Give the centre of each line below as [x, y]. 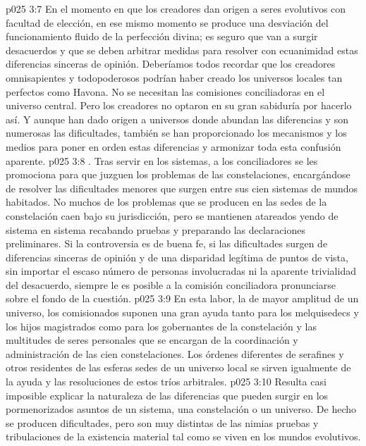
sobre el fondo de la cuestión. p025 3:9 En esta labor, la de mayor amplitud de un [182, 298]
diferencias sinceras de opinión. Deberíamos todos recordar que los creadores [171, 64]
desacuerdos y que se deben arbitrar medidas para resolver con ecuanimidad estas [182, 50]
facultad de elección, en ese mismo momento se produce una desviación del [167, 22]
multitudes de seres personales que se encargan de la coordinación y [152, 340]
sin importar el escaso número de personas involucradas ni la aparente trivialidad [181, 271]
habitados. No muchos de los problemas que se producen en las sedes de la [166, 202]
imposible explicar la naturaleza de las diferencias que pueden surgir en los [167, 395]
